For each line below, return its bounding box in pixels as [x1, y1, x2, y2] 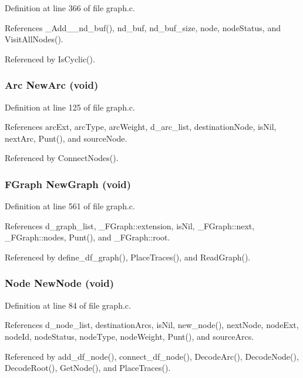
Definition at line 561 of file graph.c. [5, 200, 135, 212]
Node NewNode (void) [5, 276, 115, 290]
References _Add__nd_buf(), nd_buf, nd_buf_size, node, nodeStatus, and [5, 21, 281, 34]
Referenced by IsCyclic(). [5, 52, 95, 65]
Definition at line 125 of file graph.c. [5, 101, 135, 113]
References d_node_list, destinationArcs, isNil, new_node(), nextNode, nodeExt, [5, 319, 299, 331]
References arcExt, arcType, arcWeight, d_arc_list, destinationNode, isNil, [5, 121, 277, 133]
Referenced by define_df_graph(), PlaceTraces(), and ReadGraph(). [5, 250, 251, 263]
